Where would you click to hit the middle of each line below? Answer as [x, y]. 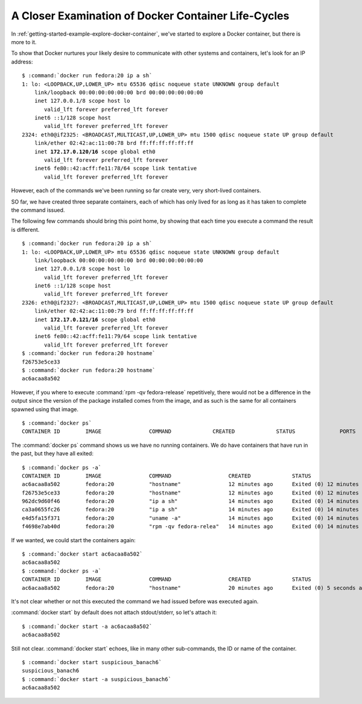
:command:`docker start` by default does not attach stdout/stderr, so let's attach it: [114, 612]
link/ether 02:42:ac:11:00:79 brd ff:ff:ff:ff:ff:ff [114, 311]
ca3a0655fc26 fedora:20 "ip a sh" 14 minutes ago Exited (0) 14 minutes [190, 510]
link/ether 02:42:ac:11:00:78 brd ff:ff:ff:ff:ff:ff [114, 143]
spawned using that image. [45, 409]
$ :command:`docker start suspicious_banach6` [92, 662]
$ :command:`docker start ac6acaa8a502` [82, 554]
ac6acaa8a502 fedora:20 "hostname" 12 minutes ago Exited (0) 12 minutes [190, 484]
